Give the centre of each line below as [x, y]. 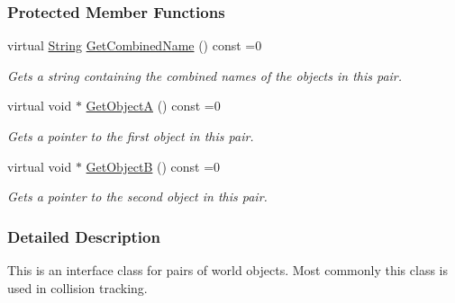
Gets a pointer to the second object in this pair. [137, 196]
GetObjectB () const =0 [153, 166]
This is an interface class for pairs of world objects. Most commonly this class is [228, 270]
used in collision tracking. [77, 287]
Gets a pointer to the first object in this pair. [131, 136]
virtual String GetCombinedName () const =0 [135, 45]
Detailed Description [84, 236]
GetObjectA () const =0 [153, 106]
